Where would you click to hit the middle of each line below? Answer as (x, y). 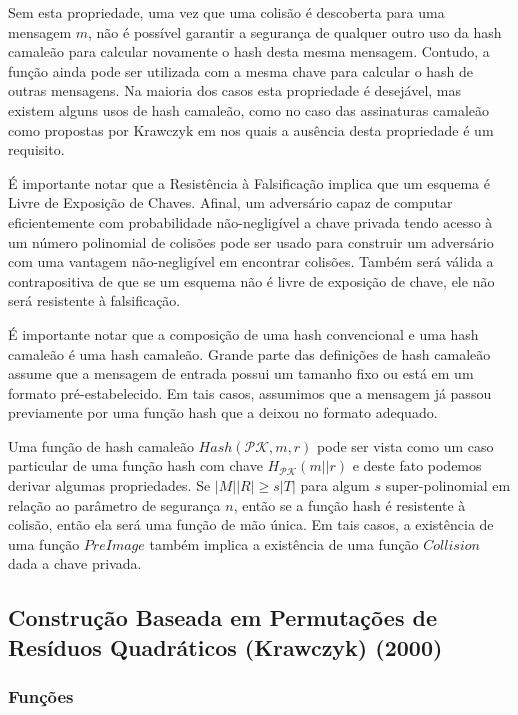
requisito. (36, 149)
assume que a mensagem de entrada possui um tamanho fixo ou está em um (241, 373)
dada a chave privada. (75, 563)
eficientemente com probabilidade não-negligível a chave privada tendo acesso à (250, 221)
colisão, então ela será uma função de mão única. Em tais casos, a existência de (251, 524)
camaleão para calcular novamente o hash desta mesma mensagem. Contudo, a (249, 51)
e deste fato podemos (417, 465)
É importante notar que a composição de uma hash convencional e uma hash (243, 333)
